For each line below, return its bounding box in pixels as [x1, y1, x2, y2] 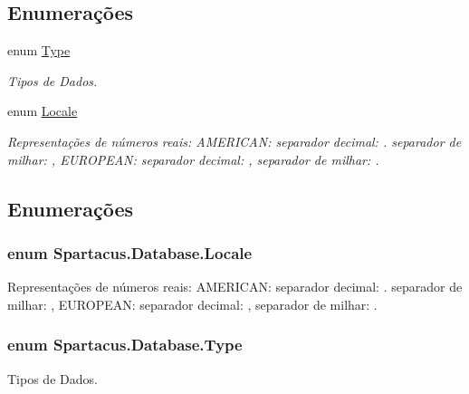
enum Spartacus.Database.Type [7, 333, 243, 356]
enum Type [7, 41, 71, 60]
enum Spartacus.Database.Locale [7, 241, 253, 264]
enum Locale [7, 101, 78, 120]
